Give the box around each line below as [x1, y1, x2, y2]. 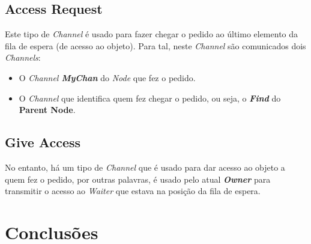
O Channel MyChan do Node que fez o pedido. [19, 71, 196, 84]
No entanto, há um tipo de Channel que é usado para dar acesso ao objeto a [5, 160, 285, 173]
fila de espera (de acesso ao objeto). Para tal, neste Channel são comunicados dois [5, 39, 306, 52]
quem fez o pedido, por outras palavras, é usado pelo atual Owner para [5, 172, 271, 185]
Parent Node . [19, 103, 76, 116]
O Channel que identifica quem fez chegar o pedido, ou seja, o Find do [19, 91, 281, 104]
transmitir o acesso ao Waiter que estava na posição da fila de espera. [5, 185, 261, 197]
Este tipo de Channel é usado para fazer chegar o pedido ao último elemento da [5, 28, 298, 40]
